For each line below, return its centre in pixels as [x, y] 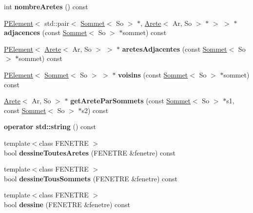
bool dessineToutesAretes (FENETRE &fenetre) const [90, 152]
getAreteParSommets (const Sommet [131, 101]
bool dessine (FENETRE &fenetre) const [67, 204]
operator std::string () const [50, 126]
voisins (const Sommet [153, 74]
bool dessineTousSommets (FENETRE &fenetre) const [91, 178]
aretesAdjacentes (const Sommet [175, 48]
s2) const [95, 110]
